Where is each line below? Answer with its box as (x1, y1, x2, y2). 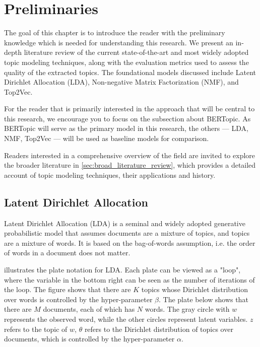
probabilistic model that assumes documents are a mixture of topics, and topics (4, 228, 250, 238)
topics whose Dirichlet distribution (141, 284, 248, 295)
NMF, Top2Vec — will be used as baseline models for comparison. (4, 133, 209, 144)
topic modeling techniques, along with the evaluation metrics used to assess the (4, 56, 249, 67)
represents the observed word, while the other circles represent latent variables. (4, 313, 248, 324)
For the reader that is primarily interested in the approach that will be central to (4, 103, 255, 114)
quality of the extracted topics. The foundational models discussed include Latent (4, 66, 256, 77)
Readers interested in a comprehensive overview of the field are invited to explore (4, 150, 255, 160)
